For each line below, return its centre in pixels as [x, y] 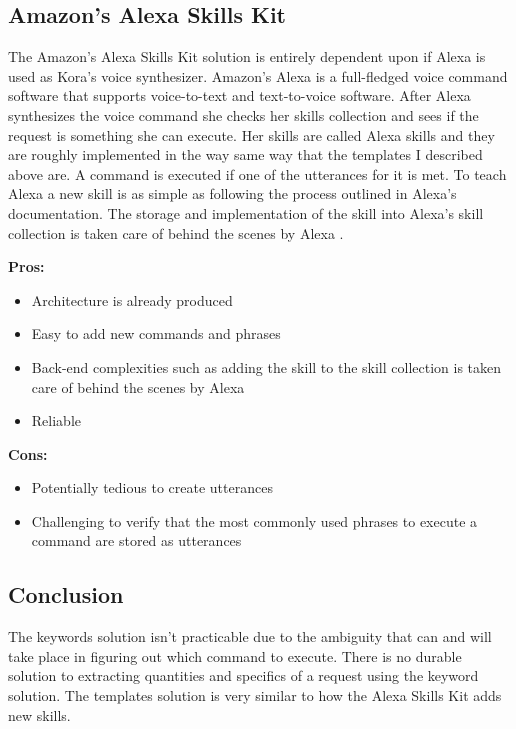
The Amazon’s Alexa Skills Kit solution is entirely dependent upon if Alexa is [247, 56]
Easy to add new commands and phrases [156, 333]
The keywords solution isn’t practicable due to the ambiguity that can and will [250, 636]
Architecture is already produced [132, 299]
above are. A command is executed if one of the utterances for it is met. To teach [257, 173]
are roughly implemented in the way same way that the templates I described [245, 154]
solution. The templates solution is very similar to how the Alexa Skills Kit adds [255, 695]
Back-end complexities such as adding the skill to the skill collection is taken [266, 366]
